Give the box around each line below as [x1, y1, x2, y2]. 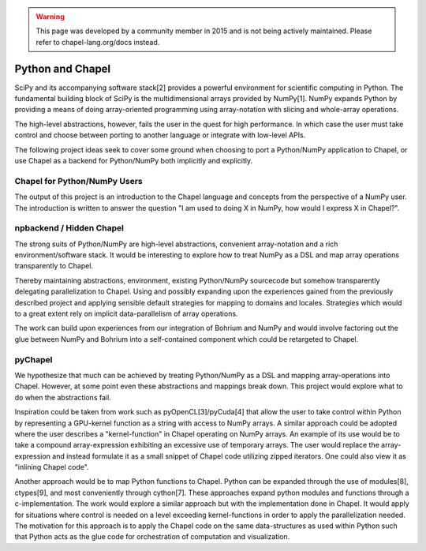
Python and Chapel [14, 62, 111, 75]
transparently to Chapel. [14, 261, 94, 271]
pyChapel [14, 354, 53, 365]
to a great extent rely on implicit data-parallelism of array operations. [14, 309, 238, 319]
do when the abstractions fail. [14, 392, 112, 402]
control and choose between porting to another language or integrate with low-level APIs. [14, 130, 306, 140]
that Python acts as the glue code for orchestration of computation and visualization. [14, 532, 290, 542]
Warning [35, 12, 65, 21]
